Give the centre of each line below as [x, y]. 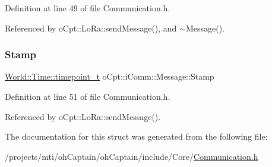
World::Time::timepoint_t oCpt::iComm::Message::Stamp [110, 76]
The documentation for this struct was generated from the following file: [136, 136]
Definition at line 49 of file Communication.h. [88, 8]
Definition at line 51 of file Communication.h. [88, 96]
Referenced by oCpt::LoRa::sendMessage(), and [91, 28]
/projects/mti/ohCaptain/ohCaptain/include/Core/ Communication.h [132, 156]
